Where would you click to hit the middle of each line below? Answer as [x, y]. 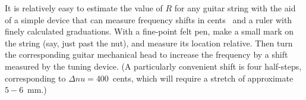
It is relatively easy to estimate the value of [84, 8]
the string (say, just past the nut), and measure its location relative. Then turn [149, 43]
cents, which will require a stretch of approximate [203, 78]
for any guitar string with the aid [235, 8]
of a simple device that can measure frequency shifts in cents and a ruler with [149, 19]
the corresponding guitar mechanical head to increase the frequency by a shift [146, 54]
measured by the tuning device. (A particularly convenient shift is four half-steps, [153, 66]
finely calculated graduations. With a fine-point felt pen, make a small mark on [149, 31]
